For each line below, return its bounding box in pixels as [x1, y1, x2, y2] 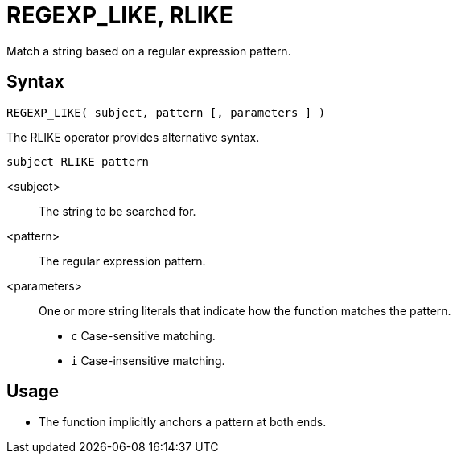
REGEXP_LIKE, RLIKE [6, 2, 233, 29]
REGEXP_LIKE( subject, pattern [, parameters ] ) [6, 105, 326, 119]
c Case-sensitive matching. [71, 328, 216, 343]
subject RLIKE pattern [6, 154, 150, 168]
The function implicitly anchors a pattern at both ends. [39, 415, 327, 429]
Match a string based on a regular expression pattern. [6, 43, 291, 58]
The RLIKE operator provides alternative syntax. [6, 129, 260, 144]
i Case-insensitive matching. [71, 353, 225, 368]
